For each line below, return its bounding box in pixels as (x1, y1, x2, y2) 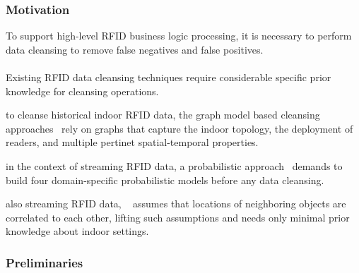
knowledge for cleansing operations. (6, 83, 159, 98)
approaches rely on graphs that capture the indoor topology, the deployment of (6, 121, 353, 135)
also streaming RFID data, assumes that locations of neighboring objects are (6, 196, 346, 211)
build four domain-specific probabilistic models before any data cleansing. (6, 172, 324, 187)
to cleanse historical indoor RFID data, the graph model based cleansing (6, 107, 320, 122)
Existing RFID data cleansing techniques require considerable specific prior (6, 70, 331, 84)
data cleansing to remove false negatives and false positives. (6, 42, 264, 56)
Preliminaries (6, 253, 83, 271)
